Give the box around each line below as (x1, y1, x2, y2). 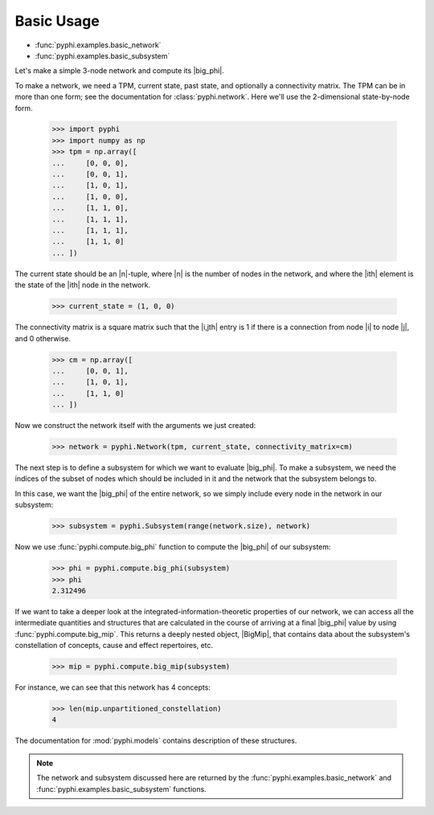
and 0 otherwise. (14, 333, 72, 343)
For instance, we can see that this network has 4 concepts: (14, 683, 211, 692)
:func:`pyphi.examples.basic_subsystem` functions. (36, 784, 207, 794)
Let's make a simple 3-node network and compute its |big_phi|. (14, 66, 224, 75)
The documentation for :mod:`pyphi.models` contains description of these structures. (14, 736, 297, 746)
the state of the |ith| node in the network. (14, 280, 151, 290)
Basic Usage (14, 12, 100, 30)
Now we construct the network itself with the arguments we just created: (14, 421, 256, 430)
